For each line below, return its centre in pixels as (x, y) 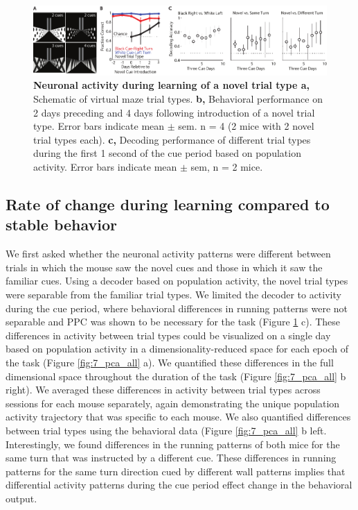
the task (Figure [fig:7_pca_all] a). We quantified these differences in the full (170, 362)
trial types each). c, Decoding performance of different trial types (172, 139)
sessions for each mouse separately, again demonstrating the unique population (173, 403)
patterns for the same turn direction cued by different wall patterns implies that (176, 471)
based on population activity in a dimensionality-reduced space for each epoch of (177, 349)
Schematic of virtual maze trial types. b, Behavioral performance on (178, 99)
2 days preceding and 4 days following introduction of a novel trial (174, 112)
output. (21, 498)
